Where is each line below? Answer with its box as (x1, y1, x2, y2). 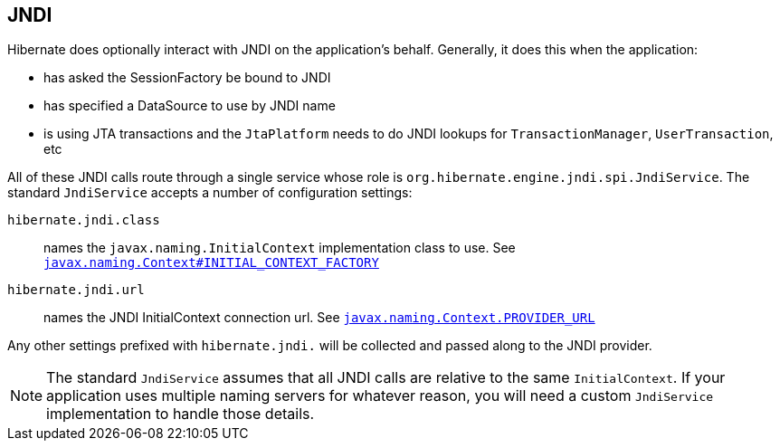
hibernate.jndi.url (7, 282, 145, 298)
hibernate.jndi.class (7, 213, 160, 228)
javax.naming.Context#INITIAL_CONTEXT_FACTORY (43, 255, 379, 271)
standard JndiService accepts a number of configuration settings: (7, 185, 413, 201)
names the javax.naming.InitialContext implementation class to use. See (43, 240, 516, 256)
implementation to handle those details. (46, 405, 315, 424)
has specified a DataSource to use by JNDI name (43, 98, 336, 114)
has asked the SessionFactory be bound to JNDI (43, 70, 331, 86)
